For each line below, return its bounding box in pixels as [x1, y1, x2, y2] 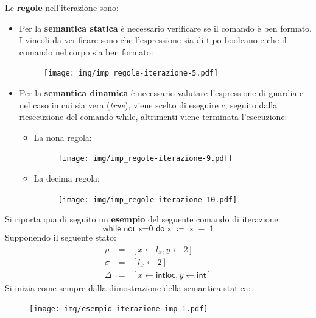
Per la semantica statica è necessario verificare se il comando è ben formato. [19, 21, 312, 34]
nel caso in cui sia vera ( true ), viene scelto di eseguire [19, 98, 219, 111]
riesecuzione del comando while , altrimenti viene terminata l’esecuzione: [19, 110, 287, 123]
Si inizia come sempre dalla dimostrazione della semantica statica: [5, 281, 251, 294]
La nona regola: [33, 130, 92, 143]
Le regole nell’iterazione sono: [5, 1, 119, 13]
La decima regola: [33, 172, 100, 185]
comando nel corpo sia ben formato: [19, 45, 153, 58]
